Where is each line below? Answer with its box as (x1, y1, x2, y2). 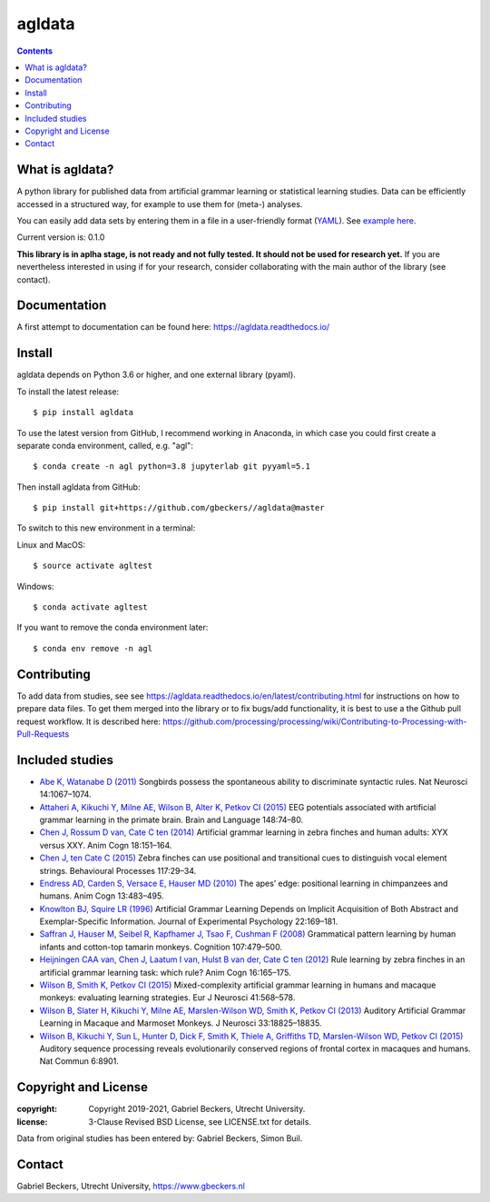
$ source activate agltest (33, 561, 153, 571)
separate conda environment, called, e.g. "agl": (16, 440, 194, 451)
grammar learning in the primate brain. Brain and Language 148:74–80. (39, 814, 304, 825)
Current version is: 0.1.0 (16, 232, 105, 243)
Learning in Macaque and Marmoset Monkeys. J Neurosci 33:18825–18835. (39, 1018, 322, 1028)
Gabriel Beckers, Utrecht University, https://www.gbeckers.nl (16, 1180, 245, 1191)
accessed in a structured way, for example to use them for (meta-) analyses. (16, 198, 303, 209)
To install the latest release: (16, 386, 120, 397)
